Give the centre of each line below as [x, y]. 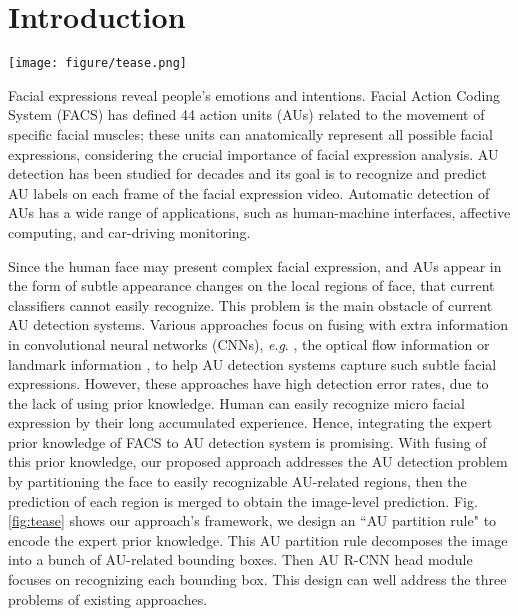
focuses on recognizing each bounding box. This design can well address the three [257, 579]
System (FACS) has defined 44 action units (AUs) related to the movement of [246, 114]
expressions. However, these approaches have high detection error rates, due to [248, 383]
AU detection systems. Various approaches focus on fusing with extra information [258, 324]
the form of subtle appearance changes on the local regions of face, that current [251, 285]
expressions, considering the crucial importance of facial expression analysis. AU [253, 153]
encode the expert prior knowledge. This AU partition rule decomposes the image [258, 539]
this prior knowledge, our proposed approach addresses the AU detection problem [258, 461]
